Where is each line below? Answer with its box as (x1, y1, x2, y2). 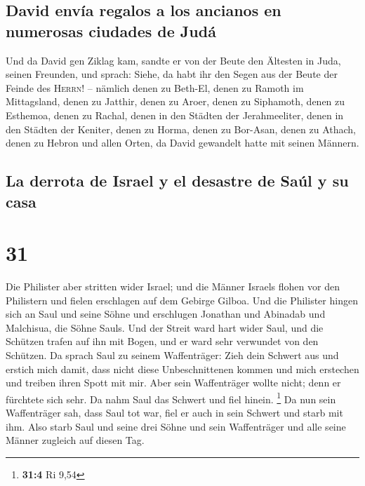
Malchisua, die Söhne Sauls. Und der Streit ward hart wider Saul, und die (6, 320, 324, 335)
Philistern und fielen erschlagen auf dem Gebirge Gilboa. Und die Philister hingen (6, 292, 358, 307)
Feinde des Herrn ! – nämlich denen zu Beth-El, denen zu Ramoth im (6, 80, 304, 95)
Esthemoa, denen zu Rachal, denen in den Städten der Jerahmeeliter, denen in (6, 107, 344, 122)
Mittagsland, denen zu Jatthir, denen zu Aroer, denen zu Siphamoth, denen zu (6, 94, 345, 109)
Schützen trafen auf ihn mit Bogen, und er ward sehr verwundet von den (6, 334, 319, 349)
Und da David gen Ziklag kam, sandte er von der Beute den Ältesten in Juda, (6, 53, 341, 67)
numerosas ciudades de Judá (6, 20, 216, 41)
